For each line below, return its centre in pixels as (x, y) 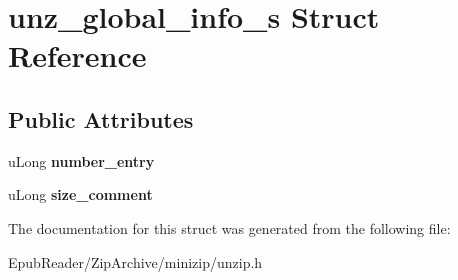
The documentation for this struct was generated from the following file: (229, 227)
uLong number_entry (81, 160)
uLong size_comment (80, 194)
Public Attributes (101, 118)
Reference (77, 55)
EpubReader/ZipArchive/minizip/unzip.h (135, 261)
